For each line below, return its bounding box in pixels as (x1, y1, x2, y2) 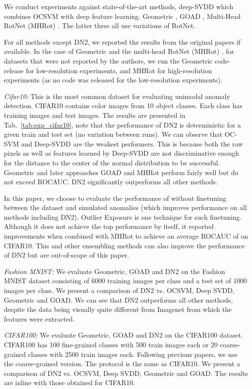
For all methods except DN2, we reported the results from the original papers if (4, 36, 241, 47)
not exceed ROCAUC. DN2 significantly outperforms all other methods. (4, 177, 218, 187)
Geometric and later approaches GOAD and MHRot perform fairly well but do (4, 167, 238, 177)
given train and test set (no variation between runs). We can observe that (4, 129, 222, 139)
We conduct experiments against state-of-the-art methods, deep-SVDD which (4, 1, 234, 11)
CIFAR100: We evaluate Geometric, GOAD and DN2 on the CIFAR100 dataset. (4, 330, 243, 340)
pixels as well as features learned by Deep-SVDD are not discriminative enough (4, 148, 239, 158)
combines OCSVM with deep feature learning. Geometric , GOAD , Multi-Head (4, 11, 241, 21)
